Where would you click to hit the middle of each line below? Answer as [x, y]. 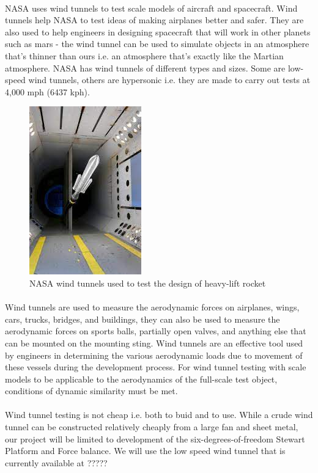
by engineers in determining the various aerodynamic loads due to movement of [154, 355]
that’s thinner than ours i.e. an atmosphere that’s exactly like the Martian [144, 55]
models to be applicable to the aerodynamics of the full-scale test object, [141, 379]
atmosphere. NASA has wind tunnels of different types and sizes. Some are [145, 68]
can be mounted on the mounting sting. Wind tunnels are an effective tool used [154, 343]
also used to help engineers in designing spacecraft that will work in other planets [158, 31]
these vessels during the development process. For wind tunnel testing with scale [156, 367]
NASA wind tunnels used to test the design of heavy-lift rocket [148, 283]
